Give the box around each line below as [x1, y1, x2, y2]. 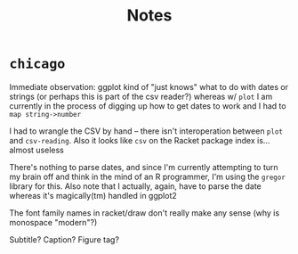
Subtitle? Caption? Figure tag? [9, 234, 120, 245]
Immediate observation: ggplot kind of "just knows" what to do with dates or [9, 81, 289, 92]
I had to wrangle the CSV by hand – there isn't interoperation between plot [9, 126, 283, 136]
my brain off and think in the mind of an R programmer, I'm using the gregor [9, 171, 286, 182]
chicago [9, 55, 66, 72]
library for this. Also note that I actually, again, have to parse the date [9, 180, 262, 192]
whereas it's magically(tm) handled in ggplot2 [9, 190, 178, 201]
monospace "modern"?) [9, 217, 98, 227]
